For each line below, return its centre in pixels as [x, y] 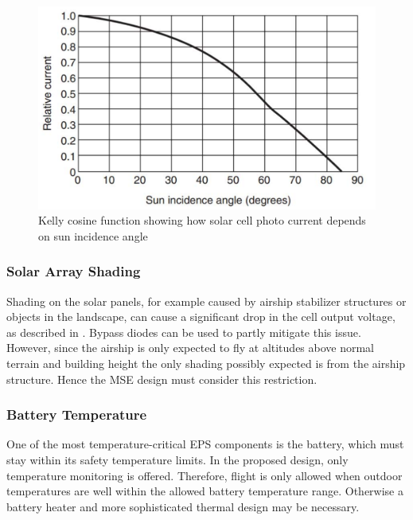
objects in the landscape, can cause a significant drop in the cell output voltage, [201, 317]
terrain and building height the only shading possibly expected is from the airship [206, 364]
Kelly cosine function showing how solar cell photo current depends [202, 220]
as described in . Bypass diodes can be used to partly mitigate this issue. [184, 332]
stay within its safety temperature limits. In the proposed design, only [177, 460]
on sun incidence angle [93, 235]
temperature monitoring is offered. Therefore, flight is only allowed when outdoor [205, 475]
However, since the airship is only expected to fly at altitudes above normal [191, 348]
